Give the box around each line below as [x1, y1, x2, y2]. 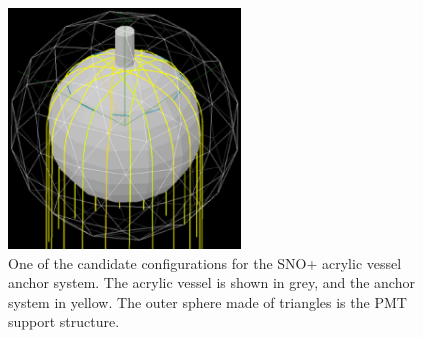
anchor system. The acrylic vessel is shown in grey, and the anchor [8, 272, 415, 293]
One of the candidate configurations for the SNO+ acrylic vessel [8, 252, 402, 273]
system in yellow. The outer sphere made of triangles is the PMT [8, 291, 407, 312]
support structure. [8, 311, 120, 332]
